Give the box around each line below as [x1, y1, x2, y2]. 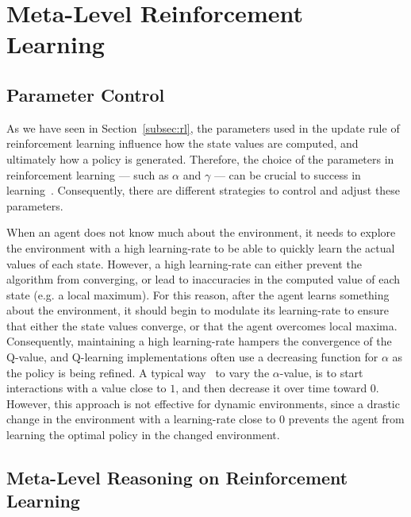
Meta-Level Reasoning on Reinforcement [6, 465, 348, 490]
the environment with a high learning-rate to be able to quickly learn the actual [6, 239, 395, 256]
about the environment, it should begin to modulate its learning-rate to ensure [6, 302, 389, 318]
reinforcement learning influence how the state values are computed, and [6, 135, 359, 152]
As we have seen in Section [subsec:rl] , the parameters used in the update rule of [6, 119, 400, 136]
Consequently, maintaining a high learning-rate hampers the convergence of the [6, 333, 392, 349]
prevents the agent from [288, 411, 405, 427]
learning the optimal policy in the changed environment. [6, 426, 280, 443]
